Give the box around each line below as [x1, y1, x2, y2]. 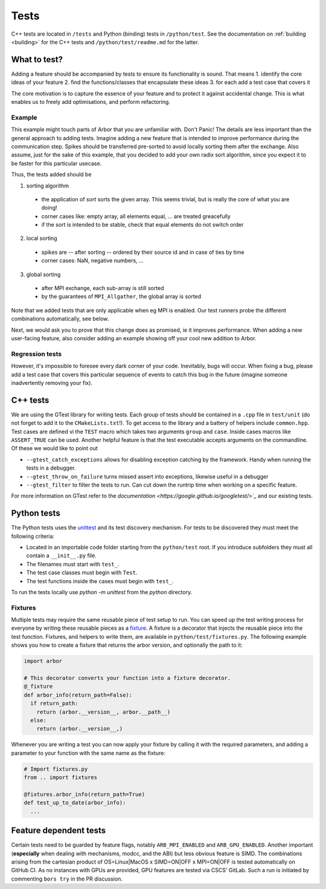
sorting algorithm [26, 182, 69, 189]
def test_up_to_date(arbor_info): [24, 800, 126, 806]
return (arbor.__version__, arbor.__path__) [36, 708, 171, 716]
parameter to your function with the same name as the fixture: [11, 749, 165, 757]
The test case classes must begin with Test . [26, 569, 138, 577]
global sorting [26, 271, 61, 278]
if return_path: [30, 700, 78, 707]
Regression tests [11, 349, 62, 358]
